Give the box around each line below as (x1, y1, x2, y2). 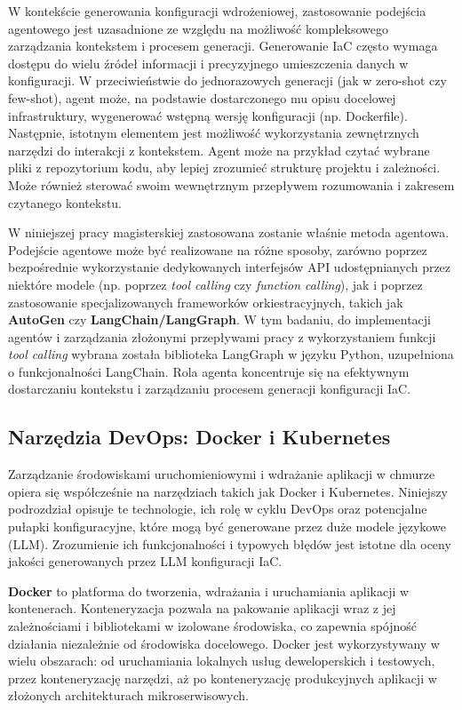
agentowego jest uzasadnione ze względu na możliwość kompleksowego (8, 19, 388, 37)
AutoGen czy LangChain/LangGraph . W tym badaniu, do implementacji (8, 310, 431, 329)
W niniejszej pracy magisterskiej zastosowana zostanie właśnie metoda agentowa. (8, 223, 450, 242)
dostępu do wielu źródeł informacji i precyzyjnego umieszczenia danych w (8, 53, 409, 72)
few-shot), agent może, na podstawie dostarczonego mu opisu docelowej (8, 88, 396, 107)
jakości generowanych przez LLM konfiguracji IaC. (8, 552, 283, 570)
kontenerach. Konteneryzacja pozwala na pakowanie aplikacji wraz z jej (8, 599, 396, 618)
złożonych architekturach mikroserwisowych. (8, 686, 249, 705)
